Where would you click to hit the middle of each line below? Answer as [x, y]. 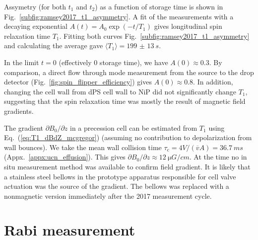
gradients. [19, 111]
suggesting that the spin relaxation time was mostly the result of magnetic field [125, 101]
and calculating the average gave [54, 45]
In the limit [22, 62]
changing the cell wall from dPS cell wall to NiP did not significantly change [120, 91]
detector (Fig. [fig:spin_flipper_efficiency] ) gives [78, 82]
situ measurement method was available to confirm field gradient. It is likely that [127, 166]
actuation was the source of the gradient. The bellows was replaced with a [117, 186]
